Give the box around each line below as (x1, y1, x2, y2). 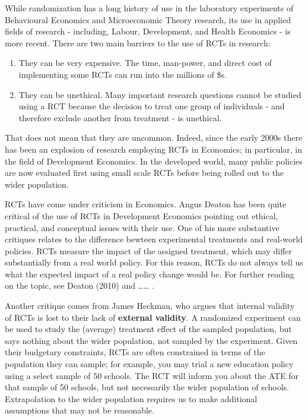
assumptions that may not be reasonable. (5, 404, 154, 416)
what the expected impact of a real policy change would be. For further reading (5, 267, 294, 280)
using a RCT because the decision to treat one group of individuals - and (18, 100, 285, 112)
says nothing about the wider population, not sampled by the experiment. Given (5, 334, 298, 346)
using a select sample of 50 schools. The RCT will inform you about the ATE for (5, 369, 299, 381)
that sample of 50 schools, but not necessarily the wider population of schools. (5, 381, 289, 393)
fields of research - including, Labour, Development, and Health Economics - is (5, 25, 291, 37)
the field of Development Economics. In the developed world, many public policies (5, 154, 303, 167)
